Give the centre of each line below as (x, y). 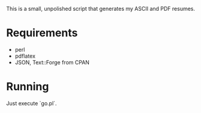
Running (28, 87)
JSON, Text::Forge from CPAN (52, 62)
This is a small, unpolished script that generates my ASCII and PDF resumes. (101, 9)
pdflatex (25, 56)
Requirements (42, 33)
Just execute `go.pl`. (31, 103)
